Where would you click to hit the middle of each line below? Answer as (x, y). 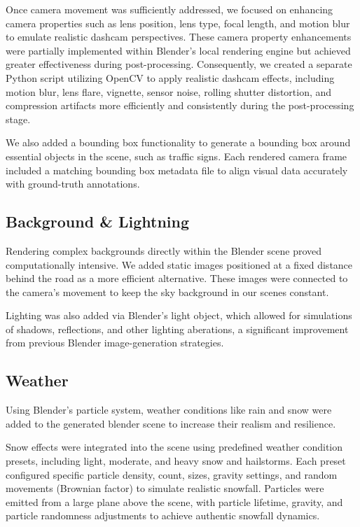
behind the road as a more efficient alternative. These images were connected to (177, 278)
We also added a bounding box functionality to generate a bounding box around (178, 142)
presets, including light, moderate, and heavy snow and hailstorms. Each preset (176, 461)
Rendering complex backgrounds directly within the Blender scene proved (164, 250)
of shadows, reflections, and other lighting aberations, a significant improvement (177, 329)
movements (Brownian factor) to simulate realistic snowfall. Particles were (165, 488)
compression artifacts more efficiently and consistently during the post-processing (180, 105)
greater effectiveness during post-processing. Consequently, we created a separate (179, 64)
